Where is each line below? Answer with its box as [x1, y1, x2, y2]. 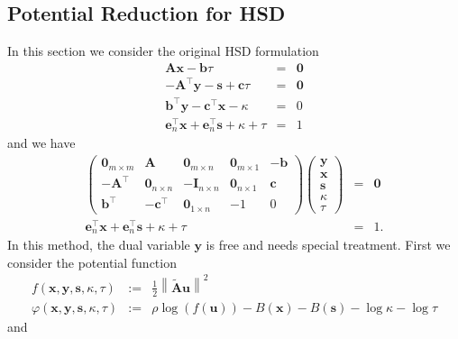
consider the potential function [7, 252, 177, 271]
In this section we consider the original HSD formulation [7, 41, 319, 60]
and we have [7, 133, 76, 152]
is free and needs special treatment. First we [206, 235, 451, 254]
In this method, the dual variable [7, 235, 190, 254]
